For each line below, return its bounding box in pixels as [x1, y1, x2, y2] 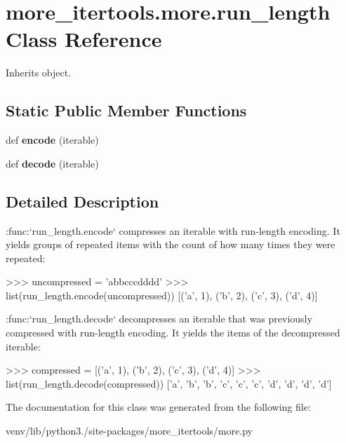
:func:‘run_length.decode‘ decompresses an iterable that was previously [6, 311, 312, 326]
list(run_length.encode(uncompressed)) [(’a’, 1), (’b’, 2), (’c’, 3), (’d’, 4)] [6, 287, 318, 302]
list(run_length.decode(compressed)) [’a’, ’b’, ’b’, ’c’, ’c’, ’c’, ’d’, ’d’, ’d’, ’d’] [6, 376, 332, 390]
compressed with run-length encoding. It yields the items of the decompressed [6, 325, 340, 340]
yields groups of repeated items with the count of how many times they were [6, 237, 335, 252]
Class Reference [6, 25, 162, 53]
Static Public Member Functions [6, 100, 247, 121]
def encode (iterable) [6, 132, 99, 147]
